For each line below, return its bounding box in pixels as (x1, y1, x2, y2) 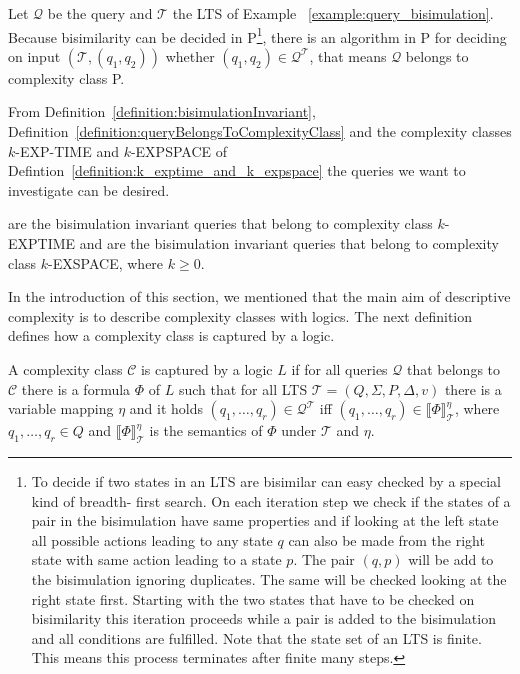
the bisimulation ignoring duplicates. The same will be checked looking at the (31, 568, 507, 589)
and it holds (129, 398, 203, 419)
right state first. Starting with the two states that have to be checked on (31, 588, 475, 609)
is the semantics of (149, 420, 263, 441)
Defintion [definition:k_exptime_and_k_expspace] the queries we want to (8, 160, 466, 181)
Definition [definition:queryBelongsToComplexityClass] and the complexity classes (8, 121, 512, 142)
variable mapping (8, 398, 114, 419)
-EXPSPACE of (130, 140, 228, 161)
